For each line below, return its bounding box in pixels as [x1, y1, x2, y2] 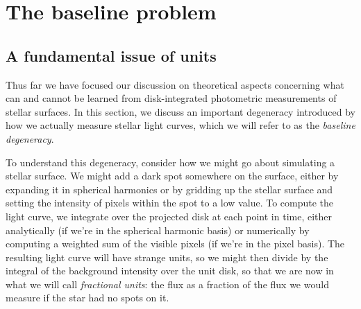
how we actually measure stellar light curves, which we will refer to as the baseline [6, 118, 355, 132]
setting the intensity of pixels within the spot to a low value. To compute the [6, 195, 334, 210]
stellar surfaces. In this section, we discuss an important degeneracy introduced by [6, 104, 356, 118]
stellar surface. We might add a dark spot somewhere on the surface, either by [6, 168, 339, 183]
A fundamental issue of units [6, 44, 217, 66]
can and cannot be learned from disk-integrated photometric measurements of [6, 91, 337, 105]
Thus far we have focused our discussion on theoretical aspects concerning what [6, 77, 344, 91]
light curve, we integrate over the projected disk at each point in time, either [6, 209, 333, 223]
